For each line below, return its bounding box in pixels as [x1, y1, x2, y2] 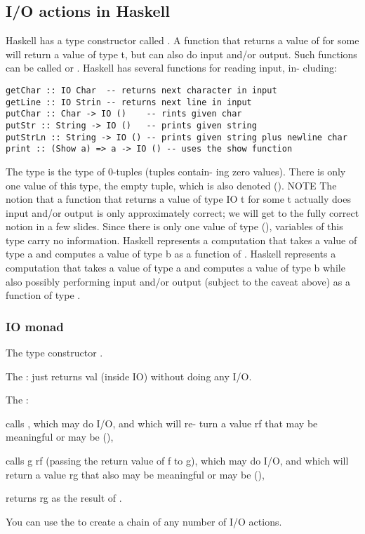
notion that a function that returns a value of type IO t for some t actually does [6, 192, 351, 206]
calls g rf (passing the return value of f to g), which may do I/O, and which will [6, 453, 349, 468]
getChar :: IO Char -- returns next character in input [6, 85, 277, 95]
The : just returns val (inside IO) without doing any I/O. [6, 368, 252, 383]
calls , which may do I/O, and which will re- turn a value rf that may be [6, 415, 318, 430]
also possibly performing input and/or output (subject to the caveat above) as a [6, 274, 350, 288]
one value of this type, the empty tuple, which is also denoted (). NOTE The [6, 178, 337, 192]
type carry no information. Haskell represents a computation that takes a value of [6, 232, 357, 247]
